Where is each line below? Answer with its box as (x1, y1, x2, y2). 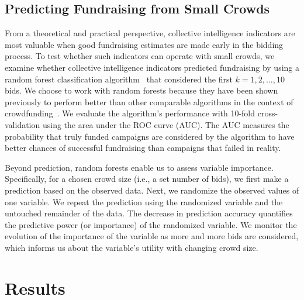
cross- (257, 107, 278, 119)
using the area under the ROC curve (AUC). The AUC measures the (42, 118, 289, 130)
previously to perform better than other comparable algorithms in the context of (5, 95, 293, 108)
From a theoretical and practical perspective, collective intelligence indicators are (5, 27, 295, 39)
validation (5, 118, 40, 130)
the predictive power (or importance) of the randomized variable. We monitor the (5, 218, 297, 230)
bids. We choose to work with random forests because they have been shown (5, 84, 278, 96)
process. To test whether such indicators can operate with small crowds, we (5, 50, 275, 62)
